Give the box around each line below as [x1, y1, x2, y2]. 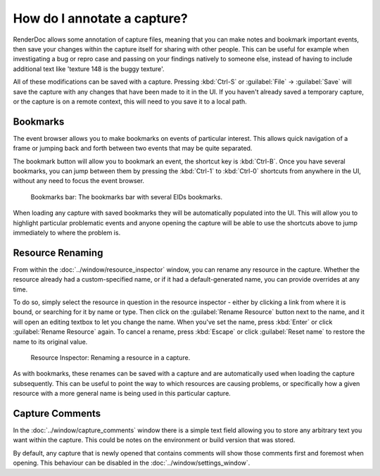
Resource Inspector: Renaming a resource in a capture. [30, 353, 191, 362]
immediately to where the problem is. [13, 228, 121, 237]
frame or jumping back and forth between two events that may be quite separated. [13, 144, 253, 153]
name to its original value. [13, 337, 88, 346]
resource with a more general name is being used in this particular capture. [13, 389, 232, 398]
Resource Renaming [13, 246, 103, 258]
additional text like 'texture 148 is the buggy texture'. [13, 64, 165, 73]
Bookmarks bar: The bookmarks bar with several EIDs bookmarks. [30, 192, 223, 201]
